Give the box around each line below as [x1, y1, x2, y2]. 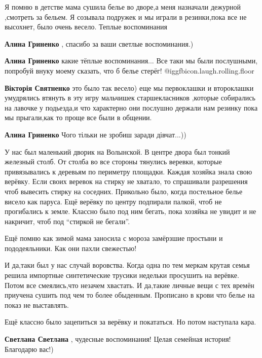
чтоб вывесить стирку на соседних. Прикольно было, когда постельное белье [5, 186, 243, 196]
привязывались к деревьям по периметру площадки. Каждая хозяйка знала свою [5, 166, 252, 176]
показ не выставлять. [5, 299, 69, 310]
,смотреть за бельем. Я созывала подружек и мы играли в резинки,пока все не [5, 11, 247, 22]
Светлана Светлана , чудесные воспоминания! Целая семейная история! [5, 334, 231, 344]
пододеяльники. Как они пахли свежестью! [5, 242, 137, 253]
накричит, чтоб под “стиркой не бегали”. [5, 216, 130, 226]
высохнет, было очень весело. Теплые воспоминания [5, 21, 167, 32]
